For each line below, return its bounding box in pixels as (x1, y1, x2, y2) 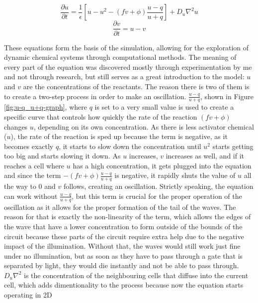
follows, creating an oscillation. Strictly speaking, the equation (63, 181, 254, 191)
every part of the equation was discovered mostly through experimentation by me (4, 61, 252, 72)
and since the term (4, 170, 61, 180)
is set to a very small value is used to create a (94, 102, 234, 112)
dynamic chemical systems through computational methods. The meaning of (4, 52, 237, 62)
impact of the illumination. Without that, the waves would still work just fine (4, 241, 241, 251)
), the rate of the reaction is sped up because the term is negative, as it (10, 131, 228, 142)
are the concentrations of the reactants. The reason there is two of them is (23, 81, 250, 91)
